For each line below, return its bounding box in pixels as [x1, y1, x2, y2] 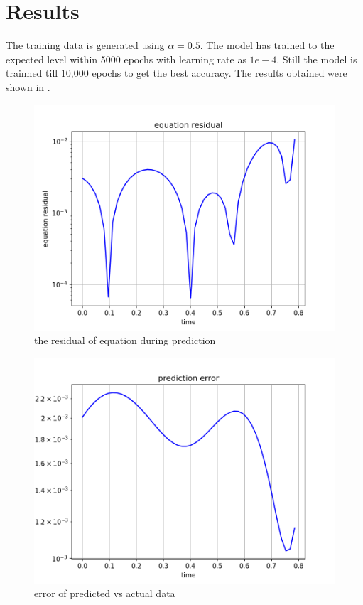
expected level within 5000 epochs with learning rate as [6, 51, 246, 66]
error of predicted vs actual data [34, 586, 175, 601]
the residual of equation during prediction [34, 333, 216, 348]
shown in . [6, 79, 50, 94]
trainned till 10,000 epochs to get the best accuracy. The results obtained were [6, 65, 347, 80]
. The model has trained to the [200, 38, 335, 53]
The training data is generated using [6, 38, 165, 53]
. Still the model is [276, 51, 357, 66]
